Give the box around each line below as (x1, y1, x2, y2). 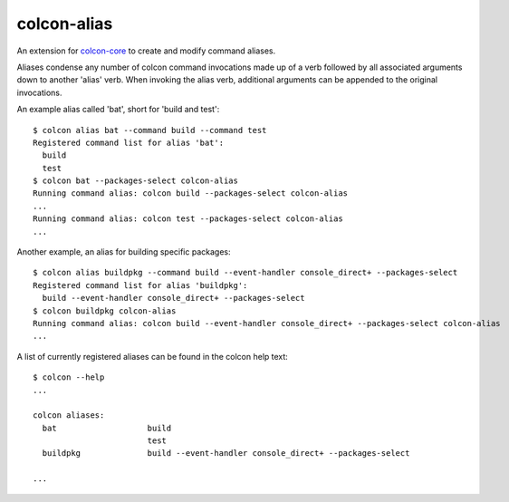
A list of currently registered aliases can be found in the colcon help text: (16, 351, 289, 362)
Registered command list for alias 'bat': (33, 137, 225, 148)
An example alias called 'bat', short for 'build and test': (16, 104, 220, 115)
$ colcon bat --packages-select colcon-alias (33, 176, 239, 186)
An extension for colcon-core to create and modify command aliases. (16, 45, 276, 56)
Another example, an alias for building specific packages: (16, 246, 231, 257)
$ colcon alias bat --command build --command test (33, 125, 267, 135)
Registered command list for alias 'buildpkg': (33, 280, 248, 290)
